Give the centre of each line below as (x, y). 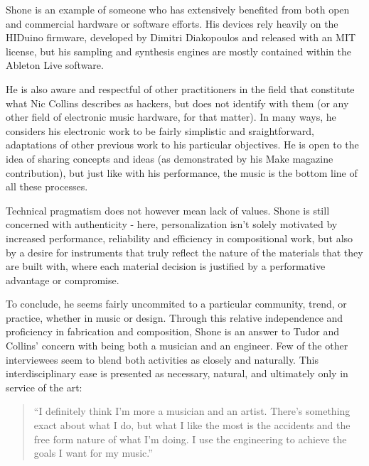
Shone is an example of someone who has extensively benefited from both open (178, 9)
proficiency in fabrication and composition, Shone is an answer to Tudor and (173, 331)
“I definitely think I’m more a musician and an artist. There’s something (192, 411)
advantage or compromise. (63, 280)
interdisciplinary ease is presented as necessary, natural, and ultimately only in (177, 373)
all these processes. (47, 186)
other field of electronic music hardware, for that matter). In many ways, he (171, 117)
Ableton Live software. (55, 65)
